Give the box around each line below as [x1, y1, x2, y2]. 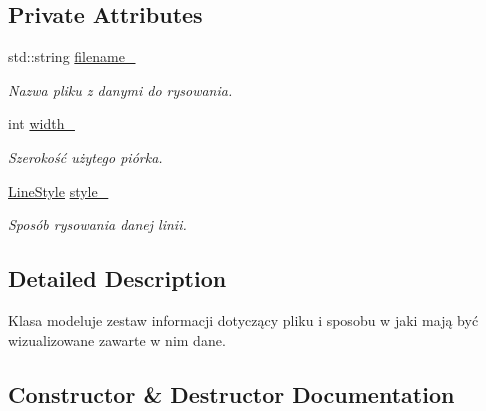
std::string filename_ [8, 46, 136, 67]
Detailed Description [8, 263, 227, 294]
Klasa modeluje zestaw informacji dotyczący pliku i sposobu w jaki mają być [8, 309, 479, 330]
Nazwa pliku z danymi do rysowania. [8, 79, 233, 100]
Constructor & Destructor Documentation [8, 378, 455, 409]
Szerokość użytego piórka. [8, 146, 163, 167]
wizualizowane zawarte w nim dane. [8, 329, 226, 350]
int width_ [8, 113, 75, 134]
